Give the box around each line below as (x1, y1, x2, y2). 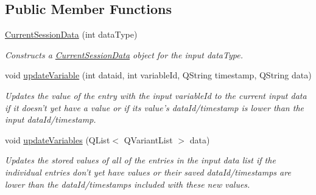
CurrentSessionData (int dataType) (5, 28, 138, 41)
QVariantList (124, 133, 173, 146)
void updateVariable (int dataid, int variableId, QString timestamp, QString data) (5, 69, 312, 81)
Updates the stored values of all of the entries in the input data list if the (5, 154, 276, 166)
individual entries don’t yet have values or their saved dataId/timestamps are (5, 165, 291, 178)
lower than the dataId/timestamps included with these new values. (5, 177, 250, 190)
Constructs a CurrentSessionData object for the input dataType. (5, 48, 243, 61)
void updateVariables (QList (5, 133, 110, 146)
